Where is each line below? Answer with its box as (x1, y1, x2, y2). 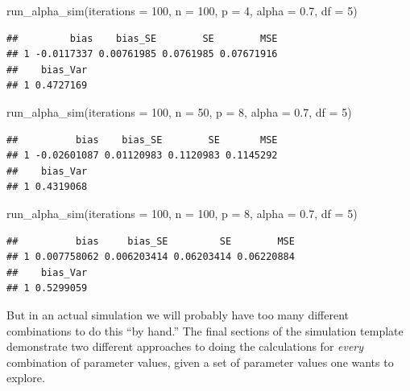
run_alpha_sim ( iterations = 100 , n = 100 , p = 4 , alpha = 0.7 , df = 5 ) (6, 2, 358, 19)
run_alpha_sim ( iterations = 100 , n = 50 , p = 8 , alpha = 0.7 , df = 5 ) (6, 103, 352, 120)
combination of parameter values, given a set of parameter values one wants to (6, 353, 394, 370)
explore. (6, 369, 45, 386)
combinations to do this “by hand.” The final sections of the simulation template (6, 322, 404, 339)
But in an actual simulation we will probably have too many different (6, 306, 350, 323)
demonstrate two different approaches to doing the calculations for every (6, 338, 364, 355)
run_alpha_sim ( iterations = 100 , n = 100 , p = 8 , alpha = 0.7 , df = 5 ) (6, 204, 358, 221)
